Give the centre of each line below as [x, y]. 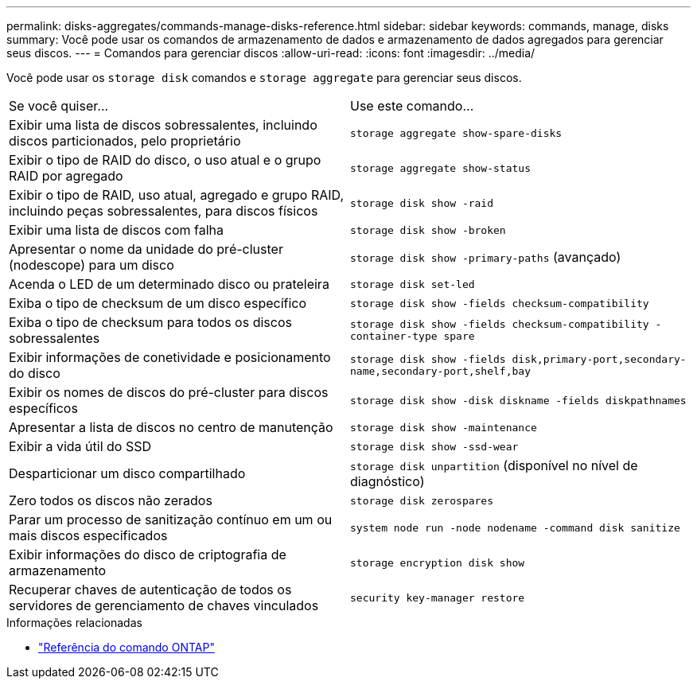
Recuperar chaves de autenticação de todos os [150, 590]
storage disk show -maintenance [444, 427]
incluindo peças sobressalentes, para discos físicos [164, 211]
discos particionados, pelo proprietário [125, 141]
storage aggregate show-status [440, 168]
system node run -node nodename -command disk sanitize [515, 527]
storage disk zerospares [422, 500]
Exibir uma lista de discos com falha [117, 230]
